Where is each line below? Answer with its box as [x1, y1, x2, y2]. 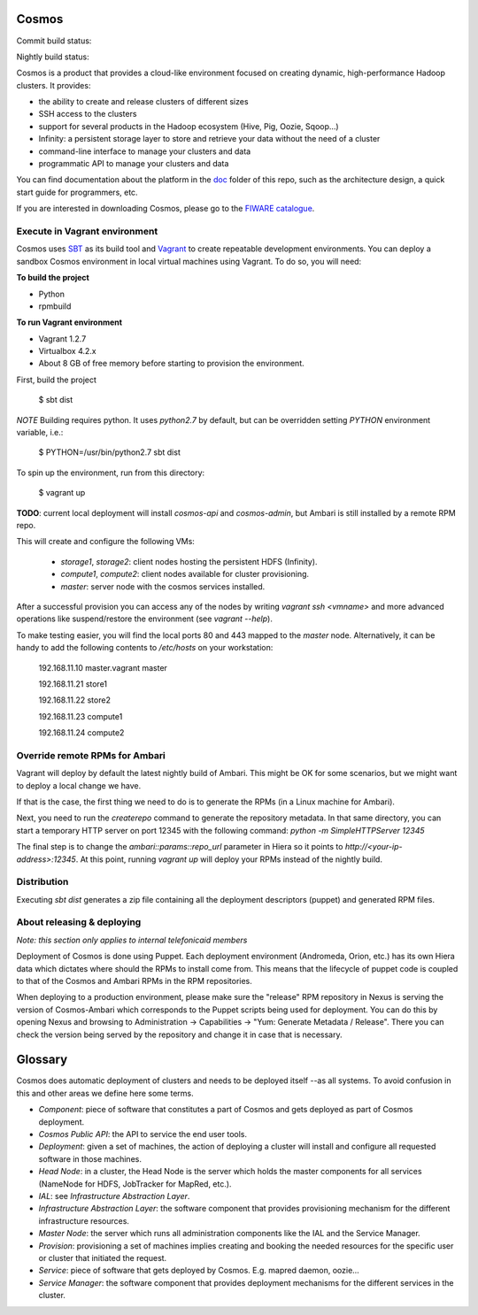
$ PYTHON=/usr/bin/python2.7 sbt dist [38, 447, 181, 458]
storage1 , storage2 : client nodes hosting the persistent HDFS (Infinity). [60, 556, 318, 566]
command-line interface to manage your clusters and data [38, 146, 251, 157]
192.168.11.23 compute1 [38, 711, 123, 721]
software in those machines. [38, 1153, 142, 1164]
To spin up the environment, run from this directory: [16, 467, 205, 478]
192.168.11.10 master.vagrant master [38, 662, 168, 673]
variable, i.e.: [16, 427, 64, 438]
